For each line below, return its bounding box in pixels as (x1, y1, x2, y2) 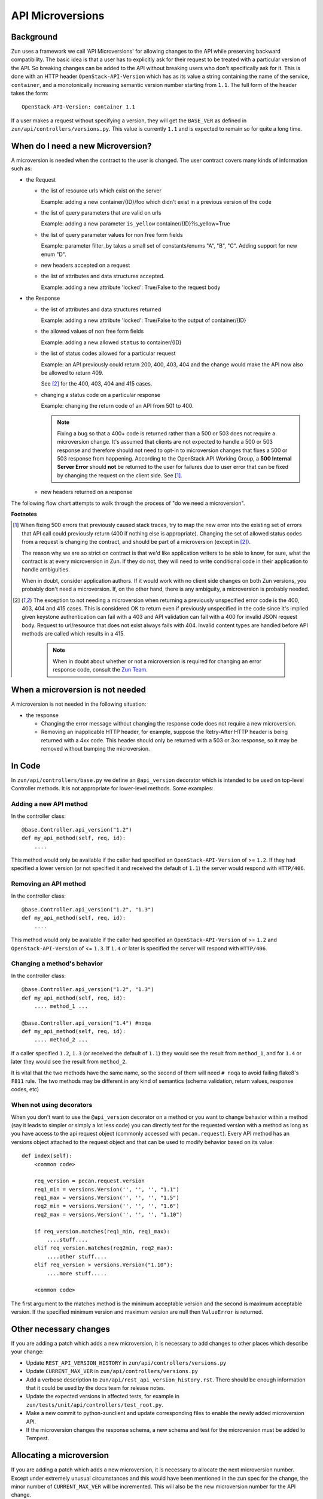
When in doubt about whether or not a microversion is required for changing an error (53, 657, 262, 665)
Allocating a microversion (11, 1450, 109, 1461)
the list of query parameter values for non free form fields (41, 231, 183, 238)
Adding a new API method (11, 800, 88, 808)
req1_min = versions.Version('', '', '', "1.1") (33, 1186, 179, 1193)
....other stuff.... (47, 1253, 107, 1260)
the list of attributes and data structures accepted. (41, 273, 164, 280)
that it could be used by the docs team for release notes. (26, 1384, 166, 1391)
